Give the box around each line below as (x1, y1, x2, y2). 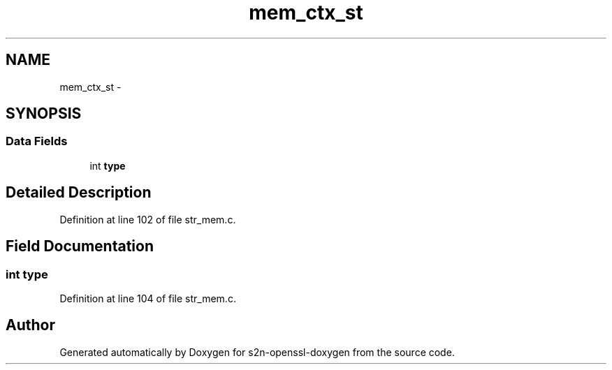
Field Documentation (6, 237, 154, 256)
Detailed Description (6, 184, 152, 202)
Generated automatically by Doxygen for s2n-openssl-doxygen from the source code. (59, 346, 455, 358)
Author (6, 316, 55, 334)
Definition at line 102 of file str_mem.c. (59, 213, 236, 225)
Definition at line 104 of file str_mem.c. (59, 292, 236, 304)
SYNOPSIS (6, 105, 82, 123)
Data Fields (6, 134, 68, 149)
